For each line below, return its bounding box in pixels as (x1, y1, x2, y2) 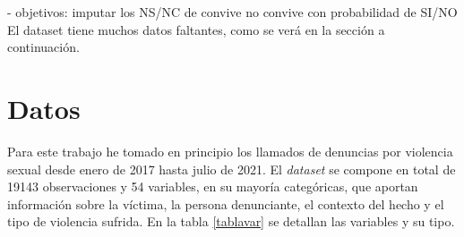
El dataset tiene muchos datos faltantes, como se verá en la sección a (7, 20, 385, 38)
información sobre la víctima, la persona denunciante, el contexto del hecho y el (7, 194, 444, 213)
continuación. (7, 38, 80, 56)
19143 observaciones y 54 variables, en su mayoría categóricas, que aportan (7, 177, 418, 196)
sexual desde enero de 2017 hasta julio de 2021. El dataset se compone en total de (7, 159, 456, 178)
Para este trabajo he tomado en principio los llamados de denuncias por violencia (7, 141, 453, 160)
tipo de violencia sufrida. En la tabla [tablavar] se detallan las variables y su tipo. (7, 212, 455, 231)
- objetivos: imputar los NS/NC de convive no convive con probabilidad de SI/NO (7, 3, 458, 21)
